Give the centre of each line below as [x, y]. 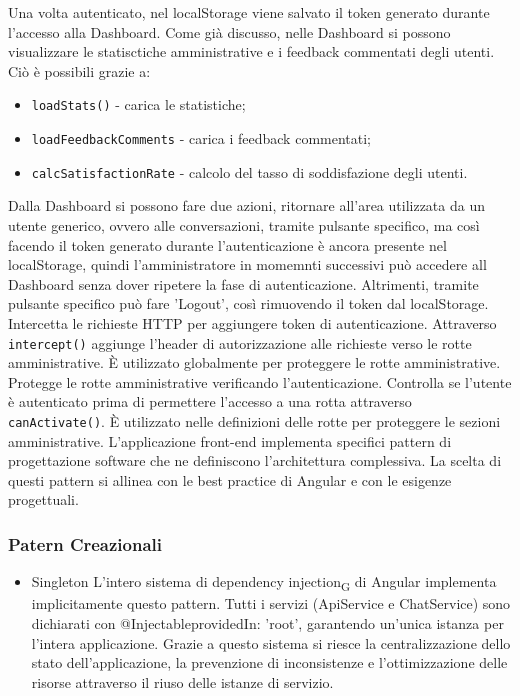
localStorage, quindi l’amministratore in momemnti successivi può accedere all [247, 264]
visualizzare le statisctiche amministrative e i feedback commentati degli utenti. [251, 51]
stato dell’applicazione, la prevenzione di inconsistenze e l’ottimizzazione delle [269, 662]
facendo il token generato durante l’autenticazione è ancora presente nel [227, 244]
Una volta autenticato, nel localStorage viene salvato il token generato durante [249, 12]
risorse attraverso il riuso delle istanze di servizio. [182, 681]
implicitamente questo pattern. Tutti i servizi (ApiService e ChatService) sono [271, 603]
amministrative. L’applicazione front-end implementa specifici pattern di [230, 440]
